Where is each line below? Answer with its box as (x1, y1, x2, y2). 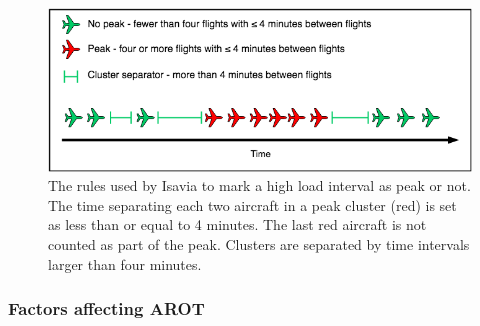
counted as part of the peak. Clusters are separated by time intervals (48, 234, 470, 255)
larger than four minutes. (48, 253, 202, 274)
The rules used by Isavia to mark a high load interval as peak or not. (48, 175, 471, 196)
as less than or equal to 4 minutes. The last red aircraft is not (48, 214, 427, 235)
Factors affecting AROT (8, 296, 205, 321)
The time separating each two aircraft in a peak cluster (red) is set (48, 194, 457, 215)
